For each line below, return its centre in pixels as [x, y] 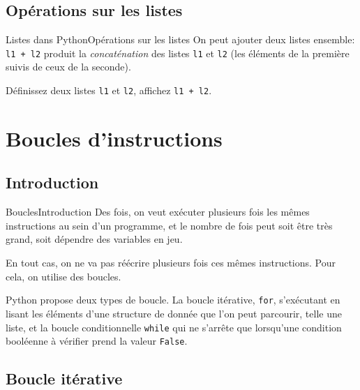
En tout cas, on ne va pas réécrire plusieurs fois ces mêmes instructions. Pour [171, 263]
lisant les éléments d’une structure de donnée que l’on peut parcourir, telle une [174, 313]
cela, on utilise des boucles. [63, 276]
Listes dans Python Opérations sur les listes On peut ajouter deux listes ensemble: [180, 39]
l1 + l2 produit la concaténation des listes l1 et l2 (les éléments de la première [178, 53]
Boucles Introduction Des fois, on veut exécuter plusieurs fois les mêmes [158, 212]
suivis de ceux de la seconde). [68, 67]
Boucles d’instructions [114, 138]
